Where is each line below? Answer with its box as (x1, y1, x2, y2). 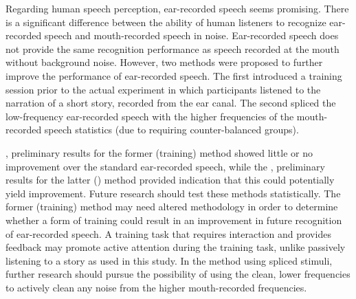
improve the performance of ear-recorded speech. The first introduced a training (5, 68, 342, 82)
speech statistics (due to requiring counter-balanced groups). (44, 122, 299, 137)
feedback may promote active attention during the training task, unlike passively (5, 240, 346, 254)
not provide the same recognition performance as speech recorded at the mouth (5, 41, 340, 56)
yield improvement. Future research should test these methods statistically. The (5, 186, 341, 200)
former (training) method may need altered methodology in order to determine (5, 199, 338, 214)
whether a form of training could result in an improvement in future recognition (5, 212, 342, 227)
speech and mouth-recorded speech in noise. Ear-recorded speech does (44, 28, 339, 43)
